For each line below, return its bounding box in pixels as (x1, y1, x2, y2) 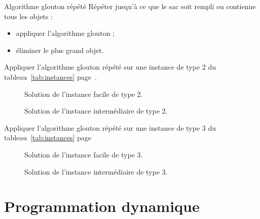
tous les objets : (4, 11, 53, 21)
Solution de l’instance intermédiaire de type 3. (24, 166, 168, 177)
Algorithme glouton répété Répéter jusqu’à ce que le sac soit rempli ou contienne (4, 1, 256, 11)
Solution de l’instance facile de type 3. (24, 149, 143, 159)
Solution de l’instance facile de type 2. (24, 88, 143, 99)
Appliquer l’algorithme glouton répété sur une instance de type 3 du (4, 122, 216, 133)
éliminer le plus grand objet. (16, 44, 104, 55)
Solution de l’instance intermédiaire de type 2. (24, 105, 168, 116)
